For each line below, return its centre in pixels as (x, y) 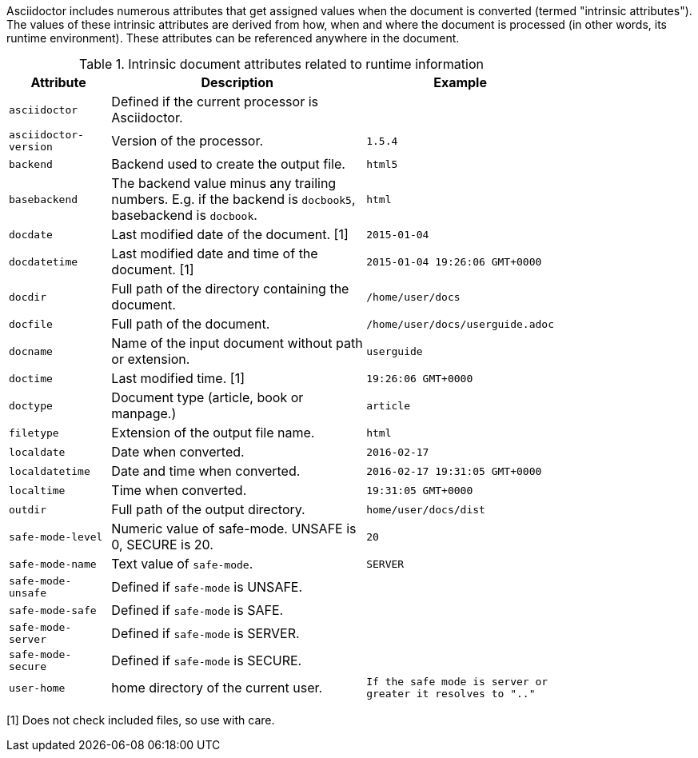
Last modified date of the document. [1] (230, 234)
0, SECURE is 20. (162, 545)
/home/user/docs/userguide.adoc (460, 324)
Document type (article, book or (207, 397)
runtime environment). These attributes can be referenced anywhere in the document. (233, 38)
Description (237, 82)
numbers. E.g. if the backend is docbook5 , (233, 199)
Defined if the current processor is (215, 102)
